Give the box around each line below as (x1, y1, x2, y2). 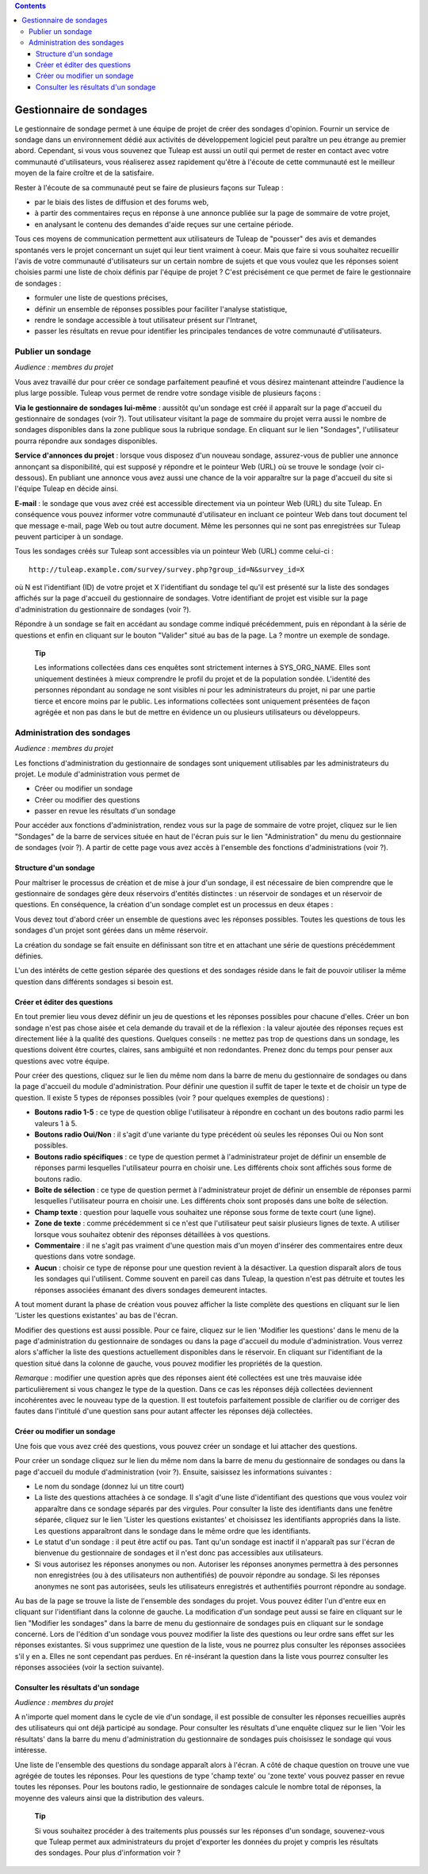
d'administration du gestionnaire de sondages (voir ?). (14, 604, 192, 614)
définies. (14, 951, 44, 960)
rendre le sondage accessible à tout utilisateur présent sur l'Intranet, (34, 315, 258, 324)
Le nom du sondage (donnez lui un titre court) (34, 1481, 185, 1491)
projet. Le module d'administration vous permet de (14, 769, 180, 779)
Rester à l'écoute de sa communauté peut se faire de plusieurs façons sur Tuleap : (14, 182, 284, 192)
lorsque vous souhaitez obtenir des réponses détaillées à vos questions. (34, 1229, 271, 1239)
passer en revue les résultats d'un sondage (34, 806, 176, 816)
